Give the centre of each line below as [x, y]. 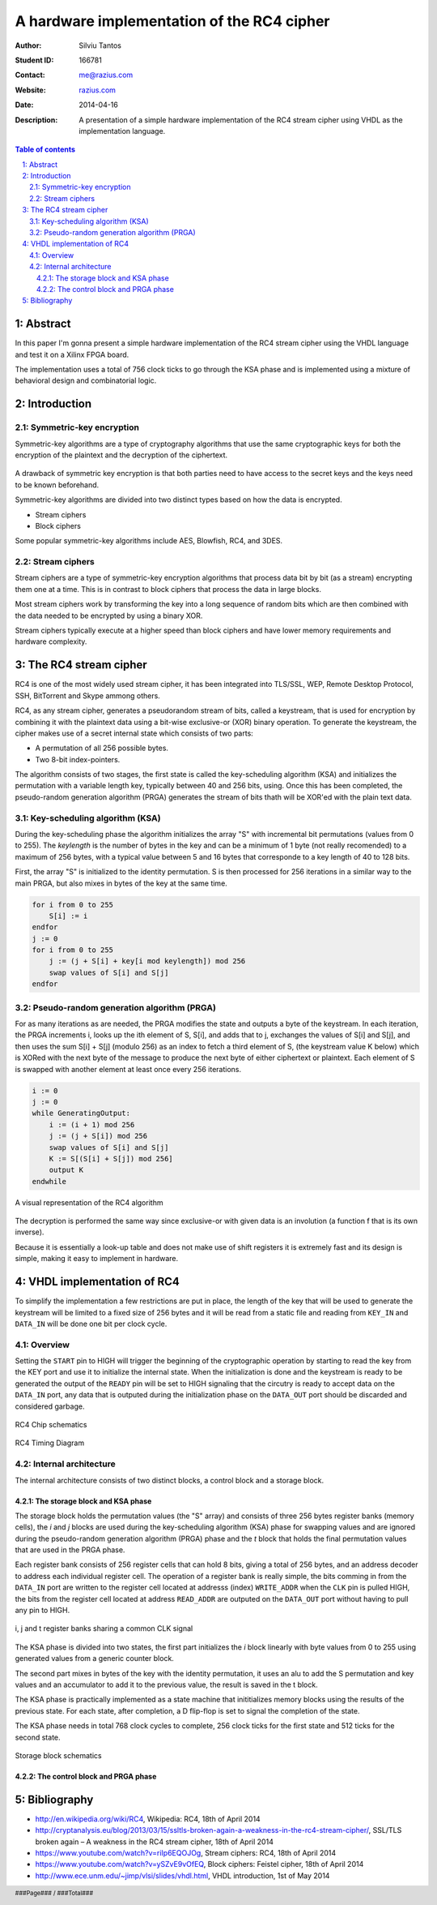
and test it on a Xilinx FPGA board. [72, 354]
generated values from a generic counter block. [94, 1658]
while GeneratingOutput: [81, 1113]
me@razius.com [106, 75]
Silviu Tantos [100, 45]
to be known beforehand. [57, 485]
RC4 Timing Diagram [50, 1443]
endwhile [49, 1181]
